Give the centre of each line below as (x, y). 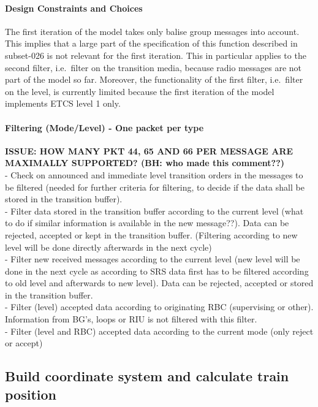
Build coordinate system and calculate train (147, 376)
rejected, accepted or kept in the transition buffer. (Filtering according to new (151, 234)
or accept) (24, 343)
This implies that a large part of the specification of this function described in (151, 43)
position (31, 394)
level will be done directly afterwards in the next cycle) (108, 247)
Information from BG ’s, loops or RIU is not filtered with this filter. (131, 319)
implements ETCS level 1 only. (63, 103)
